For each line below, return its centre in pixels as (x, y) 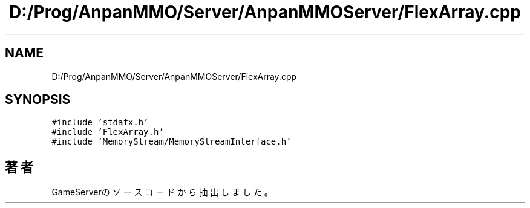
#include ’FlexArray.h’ (108, 132)
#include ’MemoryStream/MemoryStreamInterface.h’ (172, 142)
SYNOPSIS (38, 100)
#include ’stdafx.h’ (100, 122)
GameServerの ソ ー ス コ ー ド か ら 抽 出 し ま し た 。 (162, 192)
